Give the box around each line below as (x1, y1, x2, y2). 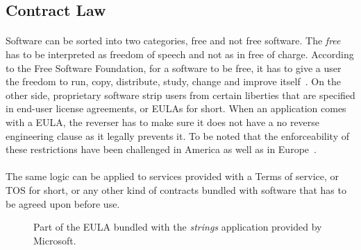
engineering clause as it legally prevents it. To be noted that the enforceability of (6, 128, 350, 143)
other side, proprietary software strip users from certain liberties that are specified (6, 87, 355, 102)
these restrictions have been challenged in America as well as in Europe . (6, 142, 317, 157)
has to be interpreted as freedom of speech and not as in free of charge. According (6, 46, 354, 61)
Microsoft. (33, 233, 76, 247)
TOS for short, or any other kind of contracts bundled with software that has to (6, 182, 346, 197)
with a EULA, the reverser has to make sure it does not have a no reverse (6, 114, 320, 129)
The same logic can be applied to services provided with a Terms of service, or (6, 169, 339, 184)
